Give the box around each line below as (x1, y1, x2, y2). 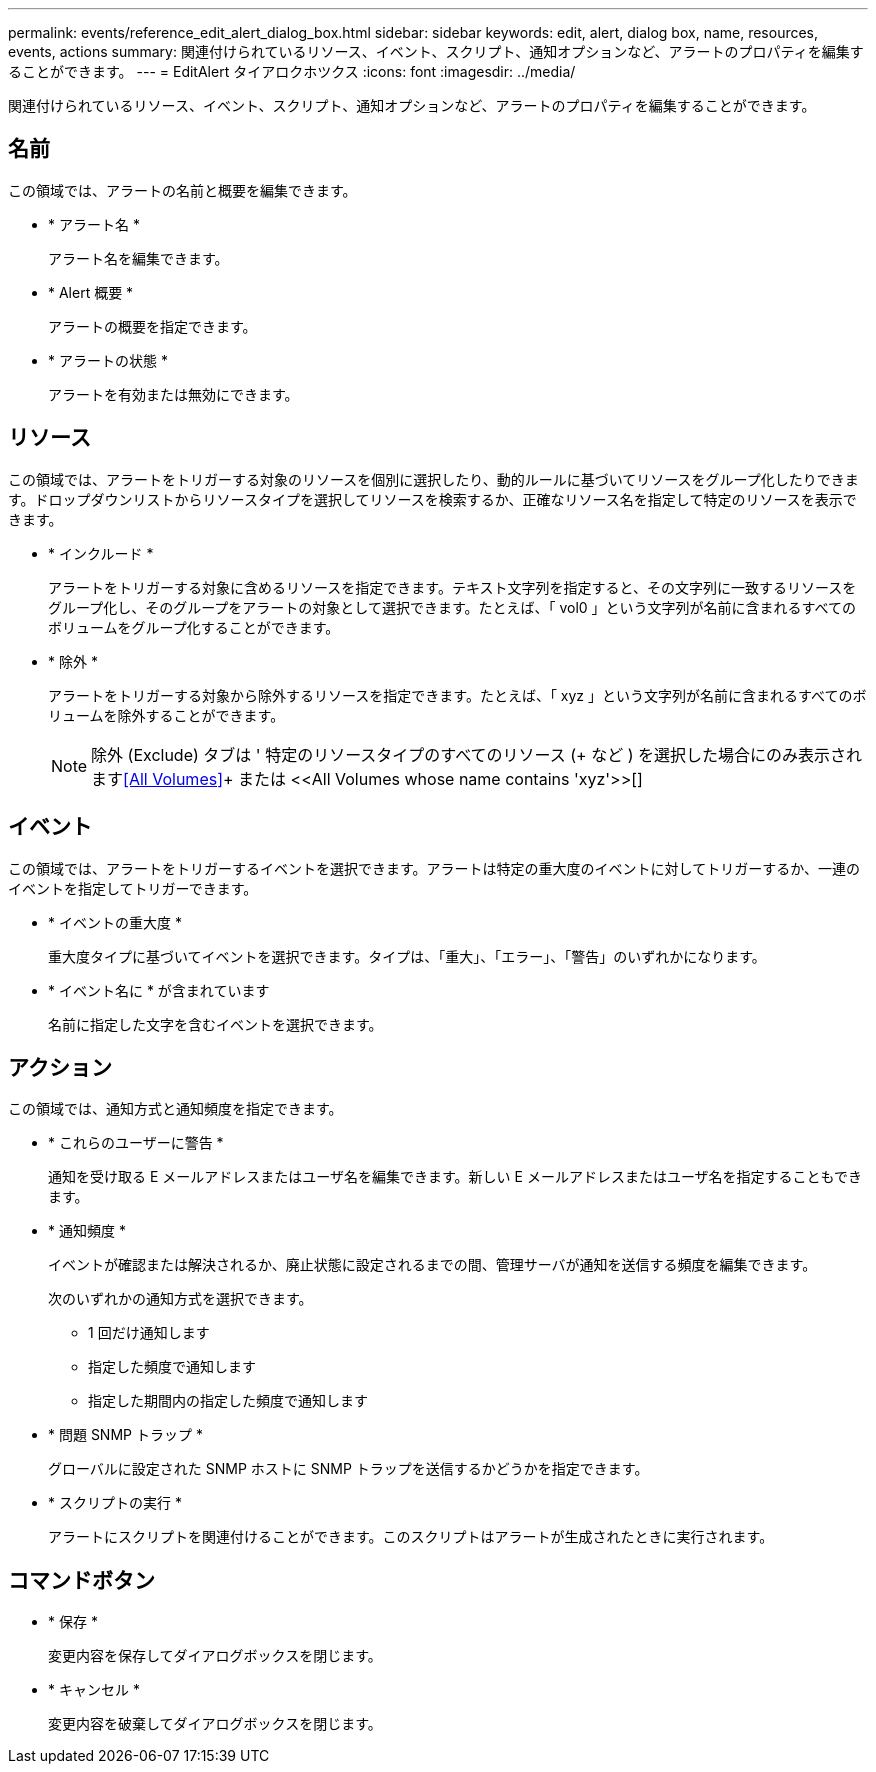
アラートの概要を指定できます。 (48, 317, 257, 335)
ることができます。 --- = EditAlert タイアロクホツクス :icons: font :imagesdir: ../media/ (8, 63, 576, 80)
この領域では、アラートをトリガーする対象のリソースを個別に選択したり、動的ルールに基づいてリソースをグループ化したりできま (8, 470, 859, 488)
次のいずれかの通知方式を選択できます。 (48, 1290, 313, 1308)
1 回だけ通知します (88, 1324, 210, 1342)
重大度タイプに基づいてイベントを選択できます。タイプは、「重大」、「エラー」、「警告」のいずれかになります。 (48, 947, 766, 965)
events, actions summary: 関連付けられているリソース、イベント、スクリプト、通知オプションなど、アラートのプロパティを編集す (8, 43, 864, 60)
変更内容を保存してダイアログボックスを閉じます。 (48, 1647, 382, 1665)
